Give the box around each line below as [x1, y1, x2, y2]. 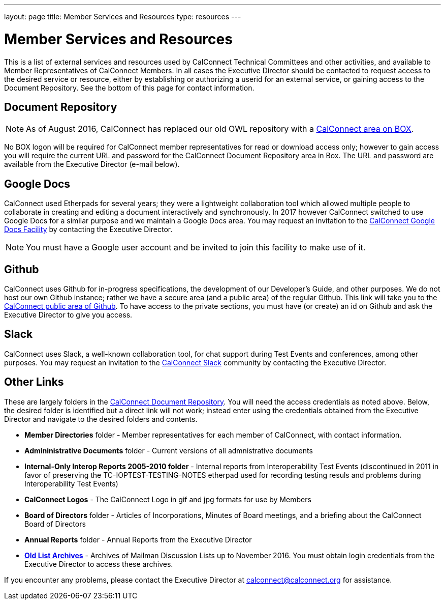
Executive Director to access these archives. [24, 559, 173, 568]
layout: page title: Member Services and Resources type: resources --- [4, 12, 241, 21]
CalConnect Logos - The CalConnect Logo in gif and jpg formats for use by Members [24, 495, 311, 504]
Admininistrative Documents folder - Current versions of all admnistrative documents [24, 446, 313, 455]
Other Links [4, 376, 64, 389]
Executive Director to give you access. [4, 310, 133, 320]
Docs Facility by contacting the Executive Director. [4, 225, 173, 234]
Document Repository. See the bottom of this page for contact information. [4, 83, 255, 92]
